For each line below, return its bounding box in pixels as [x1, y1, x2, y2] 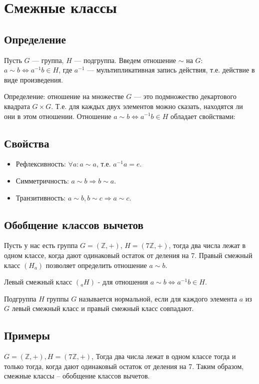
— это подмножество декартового [134, 91, 236, 101]
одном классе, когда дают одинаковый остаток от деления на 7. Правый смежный [4, 249, 252, 260]
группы [46, 293, 69, 303]
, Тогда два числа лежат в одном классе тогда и [91, 351, 236, 361]
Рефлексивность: [15, 158, 66, 169]
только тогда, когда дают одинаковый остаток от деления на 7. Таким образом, [4, 360, 244, 371]
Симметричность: [15, 175, 69, 185]
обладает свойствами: [170, 110, 235, 121]
